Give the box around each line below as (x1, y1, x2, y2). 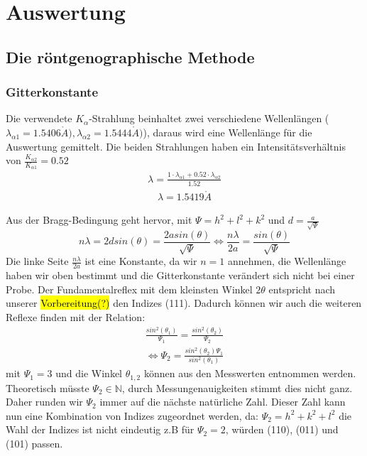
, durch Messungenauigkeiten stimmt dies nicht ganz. (121, 380, 353, 395)
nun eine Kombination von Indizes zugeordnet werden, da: (6, 408, 259, 423)
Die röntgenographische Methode (6, 45, 255, 67)
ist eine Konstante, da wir (84, 254, 197, 268)
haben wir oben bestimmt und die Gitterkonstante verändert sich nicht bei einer (6, 268, 355, 283)
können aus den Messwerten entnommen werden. (143, 366, 356, 381)
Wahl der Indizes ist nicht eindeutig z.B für (6, 422, 195, 437)
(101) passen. (6, 435, 63, 450)
